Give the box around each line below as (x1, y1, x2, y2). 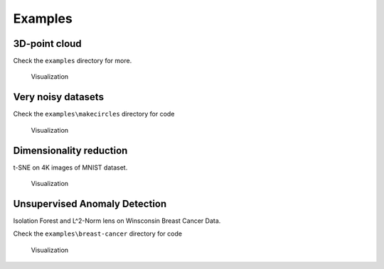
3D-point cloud (13, 38, 82, 50)
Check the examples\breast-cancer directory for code (13, 229, 183, 238)
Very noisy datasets (13, 91, 105, 103)
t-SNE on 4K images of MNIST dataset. (13, 163, 128, 172)
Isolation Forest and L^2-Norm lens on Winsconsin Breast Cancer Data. (13, 216, 221, 225)
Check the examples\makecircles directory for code (13, 110, 175, 119)
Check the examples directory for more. (13, 57, 132, 65)
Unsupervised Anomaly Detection (13, 197, 167, 209)
